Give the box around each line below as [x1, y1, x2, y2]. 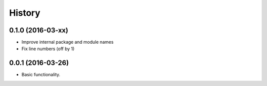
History [9, 7, 41, 18]
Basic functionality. [21, 72, 60, 78]
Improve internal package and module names [21, 39, 114, 45]
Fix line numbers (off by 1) [21, 46, 75, 52]
